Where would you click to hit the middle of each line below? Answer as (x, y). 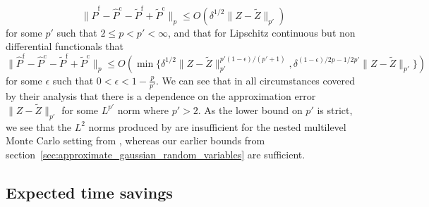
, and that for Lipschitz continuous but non (261, 32)
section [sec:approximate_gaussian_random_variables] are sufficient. (156, 154)
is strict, (335, 109)
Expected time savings (89, 192)
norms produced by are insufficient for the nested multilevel (217, 126)
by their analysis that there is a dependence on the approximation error (161, 95)
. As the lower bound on (250, 109)
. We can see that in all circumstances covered (255, 80)
